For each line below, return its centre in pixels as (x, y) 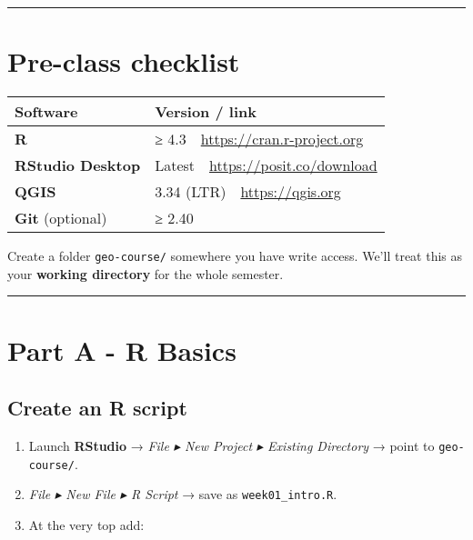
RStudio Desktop (78, 165)
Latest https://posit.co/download (266, 165)
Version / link (206, 112)
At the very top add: (86, 524)
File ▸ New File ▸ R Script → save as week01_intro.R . (183, 494)
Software (46, 112)
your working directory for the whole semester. (146, 273)
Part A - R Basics (122, 350)
